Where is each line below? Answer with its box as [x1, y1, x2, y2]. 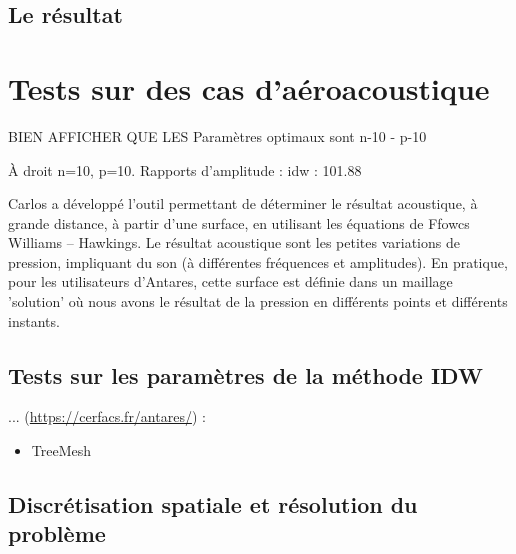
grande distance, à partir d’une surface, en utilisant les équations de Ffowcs [8, 212, 470, 233]
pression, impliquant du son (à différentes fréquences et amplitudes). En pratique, [8, 251, 508, 272]
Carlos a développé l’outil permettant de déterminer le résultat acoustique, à [8, 193, 478, 214]
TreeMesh [31, 440, 92, 461]
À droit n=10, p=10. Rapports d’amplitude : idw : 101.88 [8, 159, 362, 180]
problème [8, 518, 106, 549]
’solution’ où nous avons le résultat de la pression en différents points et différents [8, 291, 508, 312]
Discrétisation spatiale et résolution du [8, 489, 418, 520]
